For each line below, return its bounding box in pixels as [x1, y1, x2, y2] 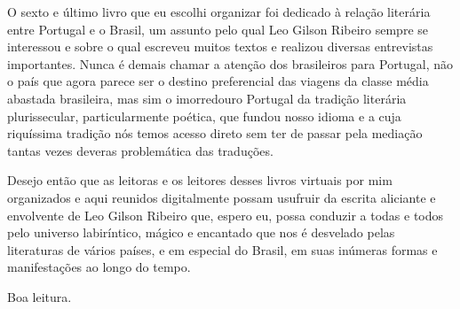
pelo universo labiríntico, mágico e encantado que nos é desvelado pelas [7, 223, 395, 242]
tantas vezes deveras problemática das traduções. [7, 141, 274, 159]
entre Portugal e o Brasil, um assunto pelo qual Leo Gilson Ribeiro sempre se [7, 19, 428, 38]
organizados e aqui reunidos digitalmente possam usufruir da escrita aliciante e [7, 188, 436, 206]
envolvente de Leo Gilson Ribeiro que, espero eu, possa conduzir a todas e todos [7, 205, 444, 224]
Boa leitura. [7, 287, 72, 305]
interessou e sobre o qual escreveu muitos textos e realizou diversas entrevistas [7, 37, 433, 56]
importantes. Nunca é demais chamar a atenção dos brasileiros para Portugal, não [7, 54, 454, 73]
